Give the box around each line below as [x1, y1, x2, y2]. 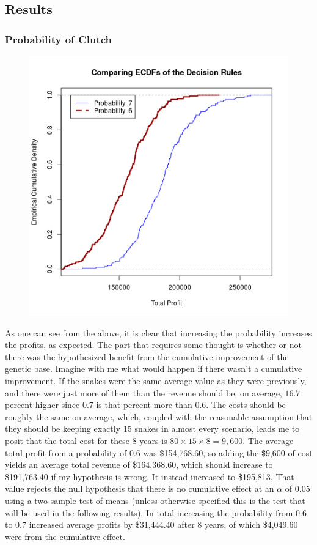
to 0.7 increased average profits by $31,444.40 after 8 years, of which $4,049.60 [5, 518, 298, 531]
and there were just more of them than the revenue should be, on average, [5, 386, 282, 399]
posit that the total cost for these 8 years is [5, 434, 167, 447]
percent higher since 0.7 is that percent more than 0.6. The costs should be [5, 398, 286, 411]
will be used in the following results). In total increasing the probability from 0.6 [5, 506, 307, 519]
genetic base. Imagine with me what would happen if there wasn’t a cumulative [5, 362, 302, 375]
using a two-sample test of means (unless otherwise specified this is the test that [5, 494, 305, 506]
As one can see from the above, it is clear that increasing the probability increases [5, 326, 312, 339]
